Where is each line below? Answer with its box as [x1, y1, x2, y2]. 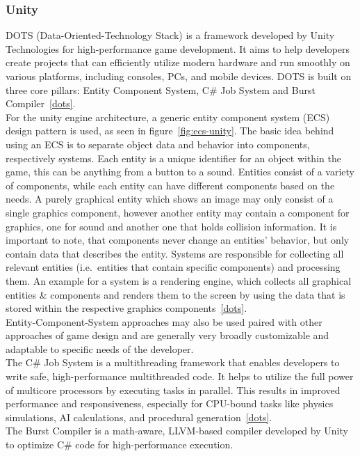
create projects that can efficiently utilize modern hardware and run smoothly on [6, 55, 350, 70]
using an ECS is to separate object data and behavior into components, [6, 136, 310, 151]
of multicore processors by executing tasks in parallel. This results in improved [6, 382, 341, 397]
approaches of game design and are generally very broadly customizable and [6, 328, 329, 343]
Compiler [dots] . [6, 96, 76, 111]
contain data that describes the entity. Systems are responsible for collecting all [6, 246, 344, 260]
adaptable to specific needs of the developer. [6, 341, 194, 356]
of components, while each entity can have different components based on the [6, 178, 335, 192]
